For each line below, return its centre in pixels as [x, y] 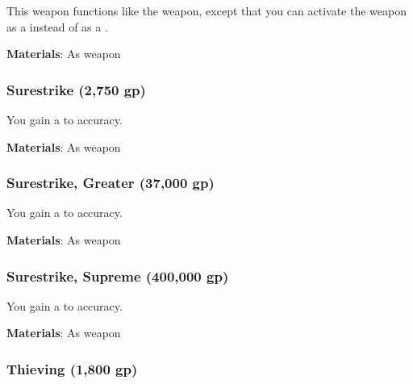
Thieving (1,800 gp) [72, 368]
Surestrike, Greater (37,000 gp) [111, 183]
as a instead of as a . [57, 26]
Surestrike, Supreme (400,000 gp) [118, 275]
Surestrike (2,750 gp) [76, 89]
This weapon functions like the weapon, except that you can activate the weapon [206, 10]
